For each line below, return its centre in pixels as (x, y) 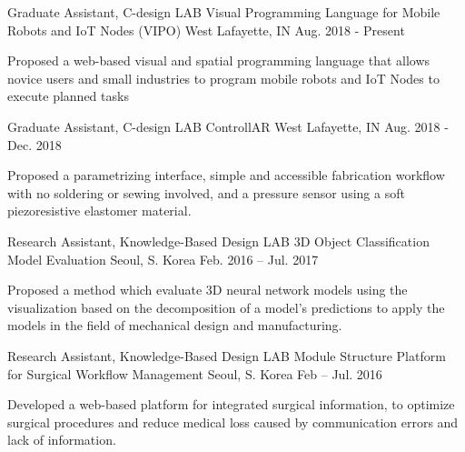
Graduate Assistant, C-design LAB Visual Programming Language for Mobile (224, 12)
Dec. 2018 (35, 144)
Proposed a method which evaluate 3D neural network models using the (208, 290)
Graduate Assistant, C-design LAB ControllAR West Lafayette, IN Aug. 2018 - (228, 126)
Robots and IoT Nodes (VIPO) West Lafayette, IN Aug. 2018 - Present (206, 30)
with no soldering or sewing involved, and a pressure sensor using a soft (206, 192)
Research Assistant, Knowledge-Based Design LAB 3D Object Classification (218, 241)
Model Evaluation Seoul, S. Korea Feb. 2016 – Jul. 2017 (163, 259)
